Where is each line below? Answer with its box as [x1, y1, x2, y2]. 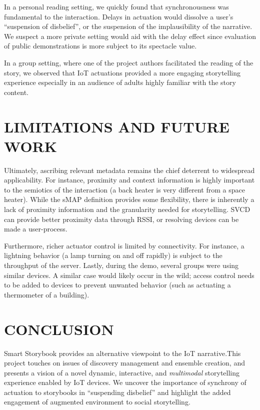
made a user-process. [4, 223, 67, 234]
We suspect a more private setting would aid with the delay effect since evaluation [4, 30, 256, 41]
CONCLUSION [4, 318, 114, 339]
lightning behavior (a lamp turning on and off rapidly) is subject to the [4, 250, 222, 260]
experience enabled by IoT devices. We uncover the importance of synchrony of [4, 377, 246, 387]
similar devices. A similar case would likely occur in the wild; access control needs [4, 269, 254, 280]
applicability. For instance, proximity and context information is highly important [4, 174, 255, 185]
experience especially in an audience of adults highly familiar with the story [4, 77, 236, 87]
